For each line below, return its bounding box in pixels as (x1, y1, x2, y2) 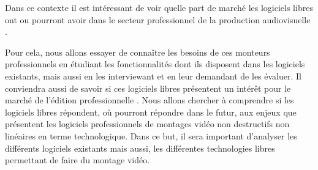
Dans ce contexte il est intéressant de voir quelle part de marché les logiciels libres (5, 1, 313, 13)
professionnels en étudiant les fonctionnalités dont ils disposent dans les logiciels (5, 57, 305, 70)
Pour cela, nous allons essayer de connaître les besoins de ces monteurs (5, 45, 270, 58)
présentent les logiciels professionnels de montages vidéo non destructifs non (5, 117, 290, 130)
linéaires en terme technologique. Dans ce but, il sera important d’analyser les (5, 129, 297, 142)
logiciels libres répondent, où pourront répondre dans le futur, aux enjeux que (5, 105, 297, 118)
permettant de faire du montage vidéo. (5, 153, 150, 166)
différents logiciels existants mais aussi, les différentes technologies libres (5, 141, 275, 154)
